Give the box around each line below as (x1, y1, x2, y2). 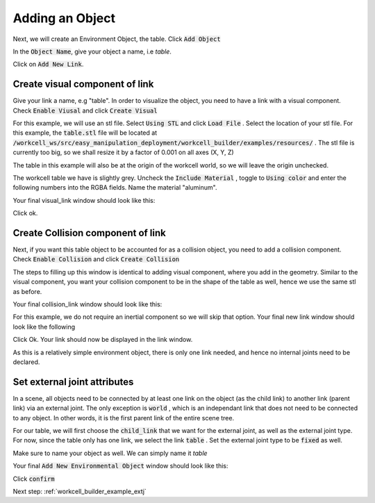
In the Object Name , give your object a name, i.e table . (12, 47, 172, 56)
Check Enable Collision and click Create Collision (12, 255, 180, 263)
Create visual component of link (12, 79, 154, 90)
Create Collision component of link (12, 226, 166, 239)
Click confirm (12, 475, 55, 483)
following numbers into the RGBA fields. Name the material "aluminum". (12, 183, 217, 192)
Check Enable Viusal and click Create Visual (12, 106, 158, 115)
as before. (12, 287, 42, 295)
